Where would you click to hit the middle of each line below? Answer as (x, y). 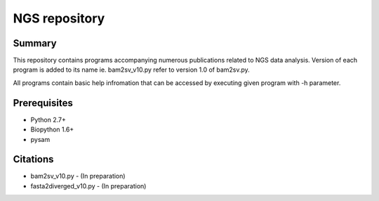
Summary (35, 43)
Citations (33, 159)
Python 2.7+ (48, 119)
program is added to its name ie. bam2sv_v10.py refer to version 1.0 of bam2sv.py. (132, 70)
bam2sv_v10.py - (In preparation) (78, 176)
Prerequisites (43, 103)
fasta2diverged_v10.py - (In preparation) (88, 186)
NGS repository (59, 18)
